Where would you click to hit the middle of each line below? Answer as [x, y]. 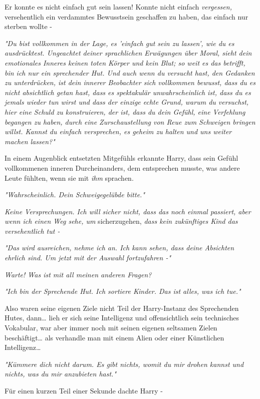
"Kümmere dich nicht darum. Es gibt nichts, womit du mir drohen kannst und [124, 364]
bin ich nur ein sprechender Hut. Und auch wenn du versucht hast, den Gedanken [130, 72]
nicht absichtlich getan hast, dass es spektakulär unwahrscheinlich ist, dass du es [128, 92]
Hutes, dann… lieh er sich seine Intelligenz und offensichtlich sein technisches [122, 318]
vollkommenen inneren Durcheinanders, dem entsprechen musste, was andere [122, 167]
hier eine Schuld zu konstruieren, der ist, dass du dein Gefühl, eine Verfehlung [125, 111]
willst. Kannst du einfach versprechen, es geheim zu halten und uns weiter [118, 131]
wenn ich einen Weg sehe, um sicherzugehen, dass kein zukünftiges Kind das [121, 221]
